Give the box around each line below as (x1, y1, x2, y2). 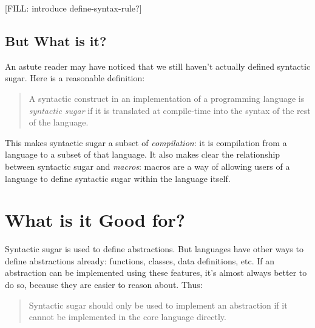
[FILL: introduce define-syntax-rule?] (5, 2, 142, 14)
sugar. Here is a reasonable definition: (5, 72, 145, 84)
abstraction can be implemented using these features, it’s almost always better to (5, 266, 307, 279)
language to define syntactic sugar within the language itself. (5, 172, 231, 184)
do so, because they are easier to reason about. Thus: (5, 278, 203, 291)
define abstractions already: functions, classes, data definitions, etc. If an (5, 254, 274, 267)
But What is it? (5, 31, 107, 50)
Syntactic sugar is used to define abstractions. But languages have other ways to (5, 243, 303, 255)
